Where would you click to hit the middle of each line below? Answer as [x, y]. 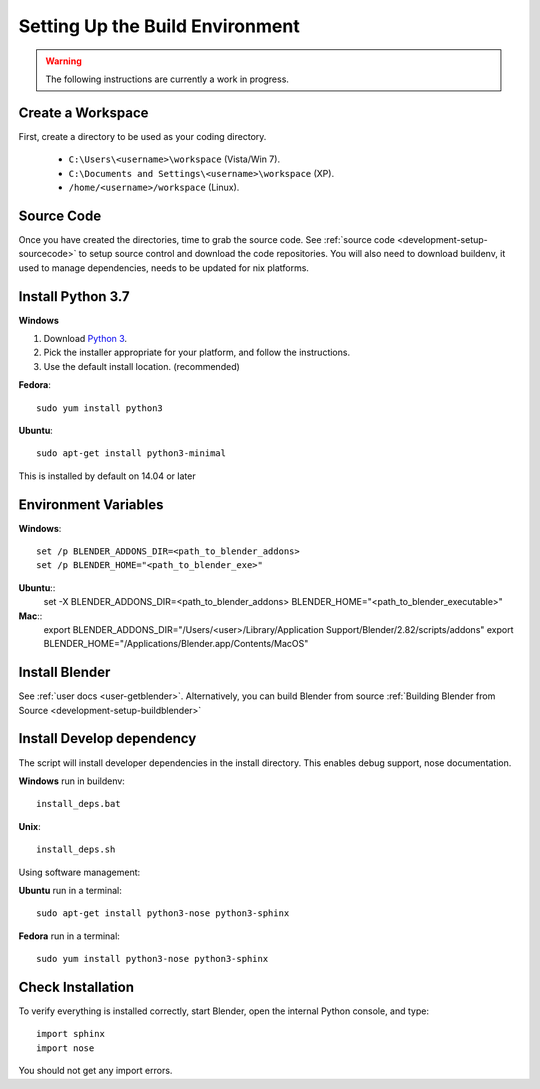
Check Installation [76, 986]
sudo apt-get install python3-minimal [131, 453]
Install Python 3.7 [74, 296]
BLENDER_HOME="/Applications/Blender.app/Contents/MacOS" [176, 644]
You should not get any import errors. [95, 1071]
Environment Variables [91, 504]
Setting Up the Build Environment [159, 26]
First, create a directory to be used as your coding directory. [142, 136]
